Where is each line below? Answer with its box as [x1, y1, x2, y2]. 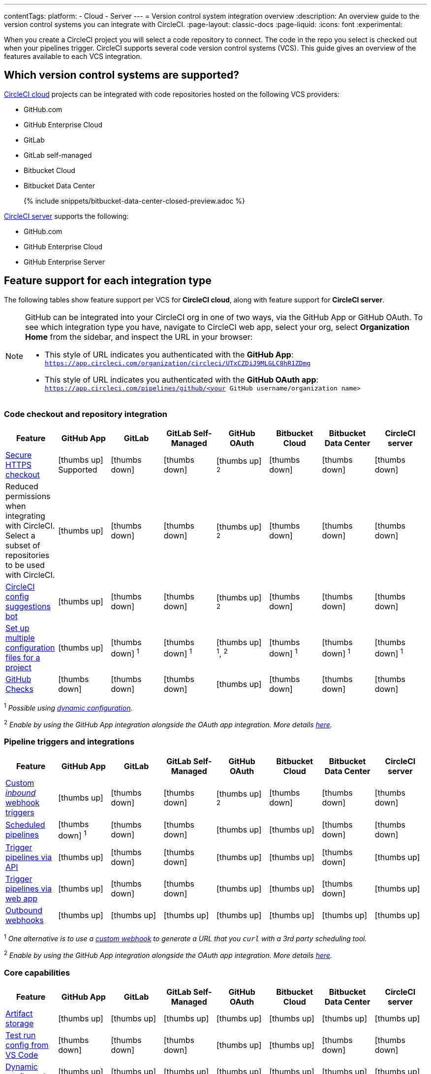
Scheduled [5, 820, 45, 830]
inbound [5, 787, 36, 798]
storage [5, 1018, 34, 1028]
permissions [5, 491, 51, 502]
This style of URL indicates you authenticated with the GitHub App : [45, 349, 294, 359]
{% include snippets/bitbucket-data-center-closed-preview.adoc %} [24, 196, 246, 205]
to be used [5, 560, 45, 570]
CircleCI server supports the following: [4, 211, 129, 220]
